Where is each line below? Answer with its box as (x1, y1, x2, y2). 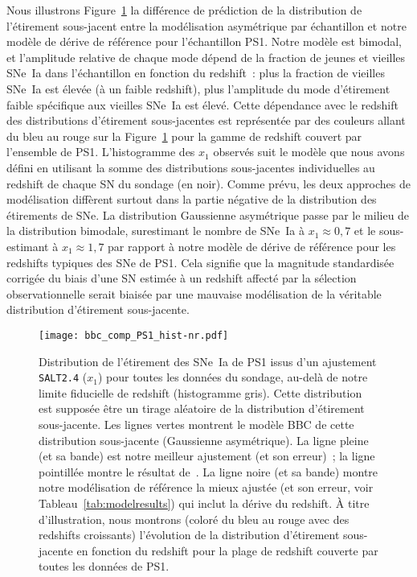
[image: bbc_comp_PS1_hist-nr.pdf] (39, 329, 229, 341)
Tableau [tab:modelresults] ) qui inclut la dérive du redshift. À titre (39, 494, 370, 511)
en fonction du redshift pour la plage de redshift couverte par (76, 542, 378, 558)
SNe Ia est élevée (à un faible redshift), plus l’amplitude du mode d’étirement (6, 80, 390, 97)
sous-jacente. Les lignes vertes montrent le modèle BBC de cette (39, 415, 354, 432)
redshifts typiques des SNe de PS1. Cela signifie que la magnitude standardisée (6, 253, 395, 270)
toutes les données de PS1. (39, 558, 170, 575)
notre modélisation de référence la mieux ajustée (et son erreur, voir (39, 479, 374, 496)
